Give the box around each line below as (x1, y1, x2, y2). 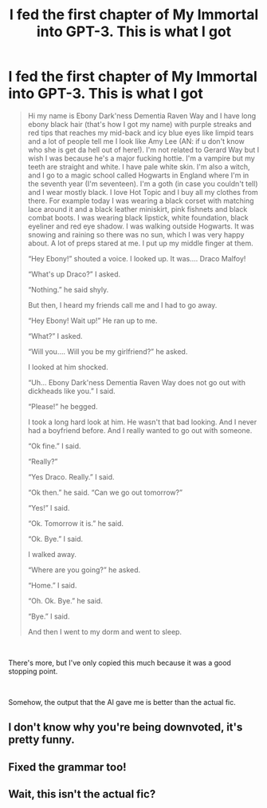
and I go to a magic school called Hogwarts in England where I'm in (27, 170, 249, 180)
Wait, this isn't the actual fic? (8, 787, 156, 801)
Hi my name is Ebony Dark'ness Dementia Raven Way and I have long (27, 110, 257, 121)
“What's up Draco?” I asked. (27, 269, 121, 279)
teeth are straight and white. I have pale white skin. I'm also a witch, (27, 161, 250, 171)
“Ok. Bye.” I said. (27, 534, 84, 543)
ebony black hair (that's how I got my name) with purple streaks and (27, 119, 253, 129)
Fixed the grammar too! (8, 760, 127, 774)
